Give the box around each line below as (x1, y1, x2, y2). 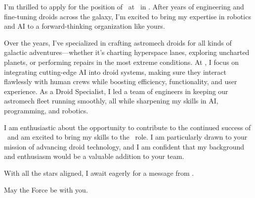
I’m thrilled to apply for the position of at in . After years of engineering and (4, 1, 244, 11)
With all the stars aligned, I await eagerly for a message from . (4, 167, 194, 178)
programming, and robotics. (4, 105, 88, 115)
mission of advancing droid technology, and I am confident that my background (4, 141, 244, 151)
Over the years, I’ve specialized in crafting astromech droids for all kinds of (4, 37, 232, 48)
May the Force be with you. (4, 184, 88, 195)
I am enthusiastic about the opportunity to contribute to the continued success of (4, 122, 251, 132)
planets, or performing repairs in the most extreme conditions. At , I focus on (4, 56, 239, 67)
